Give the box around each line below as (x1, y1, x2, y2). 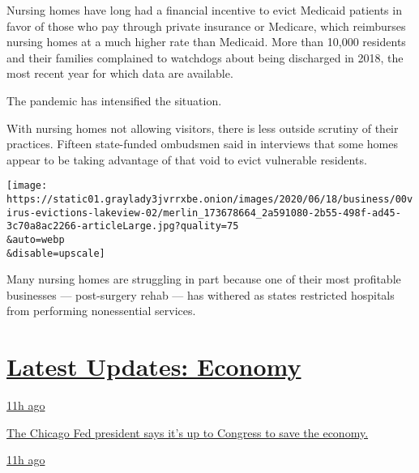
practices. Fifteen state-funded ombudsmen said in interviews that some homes (6, 135, 398, 152)
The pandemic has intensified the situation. (6, 92, 222, 109)
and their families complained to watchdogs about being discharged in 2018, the (6, 49, 404, 66)
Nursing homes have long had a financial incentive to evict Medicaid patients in (6, 2, 402, 18)
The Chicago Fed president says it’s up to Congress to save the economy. (6, 424, 369, 441)
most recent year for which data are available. (6, 65, 233, 82)
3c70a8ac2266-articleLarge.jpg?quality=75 (6, 220, 239, 232)
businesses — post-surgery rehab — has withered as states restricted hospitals (6, 286, 395, 303)
